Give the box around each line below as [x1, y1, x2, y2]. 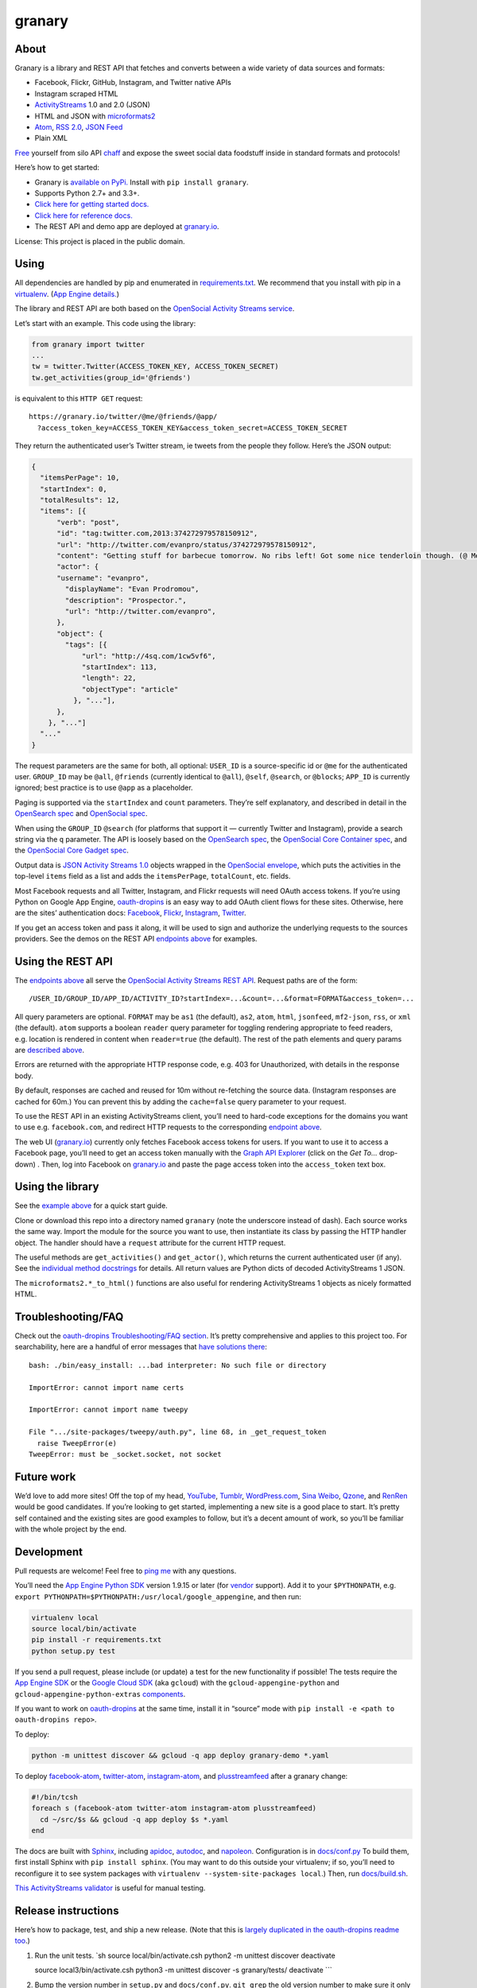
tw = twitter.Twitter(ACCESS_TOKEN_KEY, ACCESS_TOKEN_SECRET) [31, 362, 279, 371]
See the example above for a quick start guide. [14, 1201, 169, 1210]
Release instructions [14, 1904, 119, 1917]
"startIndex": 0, [40, 484, 107, 493]
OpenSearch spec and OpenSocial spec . [14, 809, 148, 818]
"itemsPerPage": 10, [40, 473, 120, 483]
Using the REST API [14, 954, 113, 968]
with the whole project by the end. [14, 1524, 127, 1534]
